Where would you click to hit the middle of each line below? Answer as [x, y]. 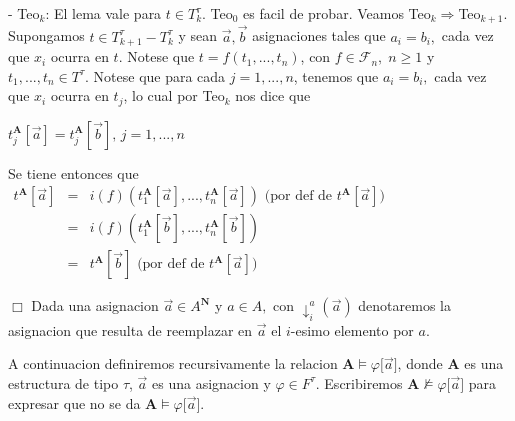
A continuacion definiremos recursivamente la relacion [173, 363]
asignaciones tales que [319, 35]
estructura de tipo [63, 382]
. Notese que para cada [155, 75]
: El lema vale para [103, 13]
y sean [198, 35]
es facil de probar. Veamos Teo [337, 13]
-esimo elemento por [352, 329]
